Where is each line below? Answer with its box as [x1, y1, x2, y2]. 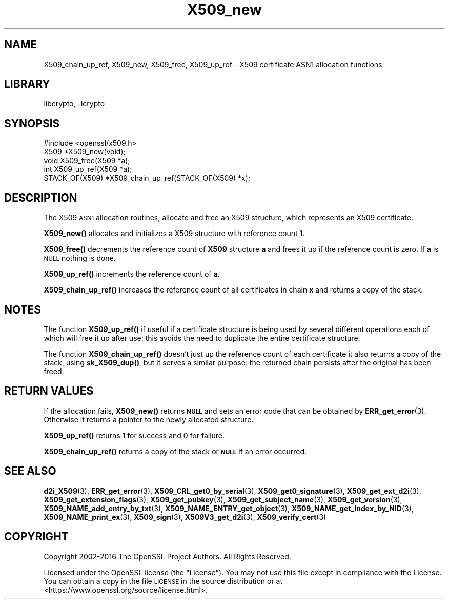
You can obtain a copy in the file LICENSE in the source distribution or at [44, 576, 283, 586]
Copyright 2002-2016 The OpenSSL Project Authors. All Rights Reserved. [44, 552, 291, 561]
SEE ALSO [4, 464, 56, 478]
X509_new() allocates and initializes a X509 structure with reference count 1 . [44, 229, 305, 238]
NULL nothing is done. [44, 254, 116, 263]
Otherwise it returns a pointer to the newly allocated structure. [44, 415, 254, 424]
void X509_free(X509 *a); [44, 156, 130, 165]
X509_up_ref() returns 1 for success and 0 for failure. [44, 431, 225, 440]
